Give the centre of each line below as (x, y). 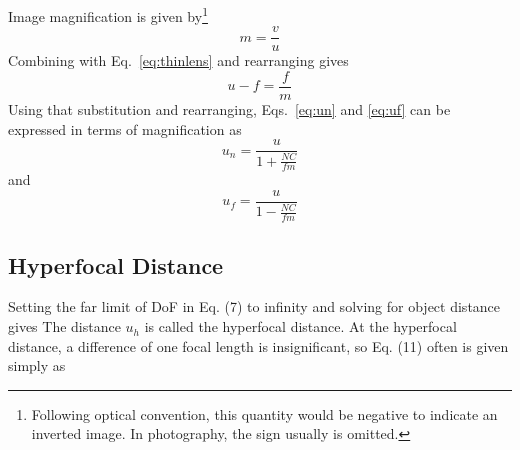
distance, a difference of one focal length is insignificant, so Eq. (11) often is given (258, 345)
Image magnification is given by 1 (108, 14)
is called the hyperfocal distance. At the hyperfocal (300, 326)
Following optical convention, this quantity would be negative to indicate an (264, 413)
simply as (37, 365)
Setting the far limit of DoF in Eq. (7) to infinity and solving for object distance (254, 306)
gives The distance (64, 326)
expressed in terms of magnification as (125, 128)
